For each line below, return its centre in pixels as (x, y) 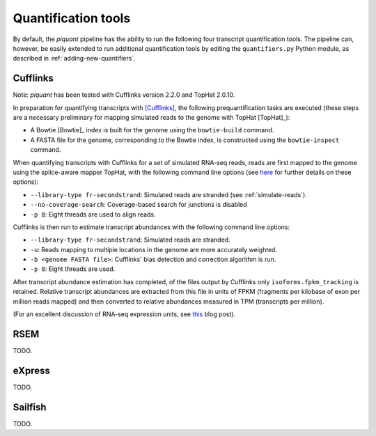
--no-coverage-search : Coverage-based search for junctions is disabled (139, 205)
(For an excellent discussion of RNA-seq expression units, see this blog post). (124, 314)
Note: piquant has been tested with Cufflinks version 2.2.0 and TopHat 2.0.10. (124, 95)
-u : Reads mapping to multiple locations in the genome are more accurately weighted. (154, 249)
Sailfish (30, 407)
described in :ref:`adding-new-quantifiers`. (74, 59)
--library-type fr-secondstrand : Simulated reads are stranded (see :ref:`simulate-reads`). (169, 194)
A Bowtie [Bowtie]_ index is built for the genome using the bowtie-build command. (152, 130)
